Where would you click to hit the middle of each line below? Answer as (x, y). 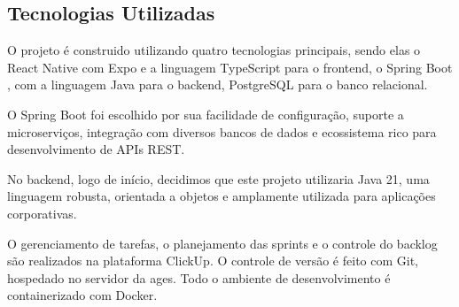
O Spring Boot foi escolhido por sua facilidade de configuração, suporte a (206, 114)
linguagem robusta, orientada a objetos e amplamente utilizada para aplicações (222, 196)
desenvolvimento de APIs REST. (96, 149)
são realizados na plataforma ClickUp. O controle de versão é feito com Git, (213, 261)
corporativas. (42, 213)
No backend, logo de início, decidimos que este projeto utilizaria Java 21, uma (218, 178)
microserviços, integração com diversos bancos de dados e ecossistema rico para (222, 131)
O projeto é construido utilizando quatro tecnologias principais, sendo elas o (214, 50)
